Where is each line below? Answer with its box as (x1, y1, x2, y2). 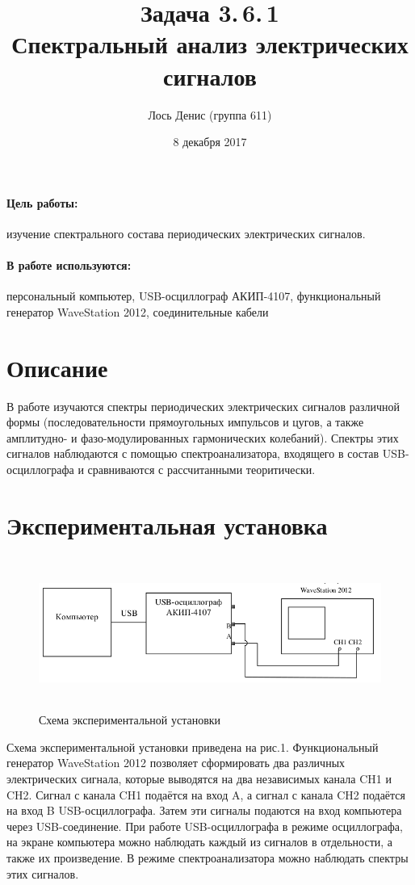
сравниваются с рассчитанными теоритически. (87, 460, 316, 477)
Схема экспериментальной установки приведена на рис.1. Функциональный (6, 738, 379, 755)
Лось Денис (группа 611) (148, 106, 272, 123)
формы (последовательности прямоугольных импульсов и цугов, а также (6, 413, 364, 430)
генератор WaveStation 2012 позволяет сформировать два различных (6, 754, 346, 771)
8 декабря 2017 (173, 133, 247, 150)
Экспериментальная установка (6, 508, 328, 541)
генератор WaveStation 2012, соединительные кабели (6, 303, 269, 320)
